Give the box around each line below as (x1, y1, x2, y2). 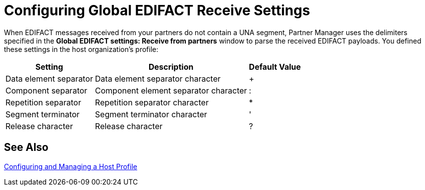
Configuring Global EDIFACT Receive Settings (4, 2, 310, 19)
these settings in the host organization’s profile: (4, 45, 159, 53)
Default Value (249, 61, 301, 72)
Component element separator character (95, 85, 247, 95)
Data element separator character (95, 73, 221, 84)
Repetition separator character (95, 97, 209, 107)
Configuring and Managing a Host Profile (4, 162, 137, 171)
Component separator (5, 85, 88, 95)
